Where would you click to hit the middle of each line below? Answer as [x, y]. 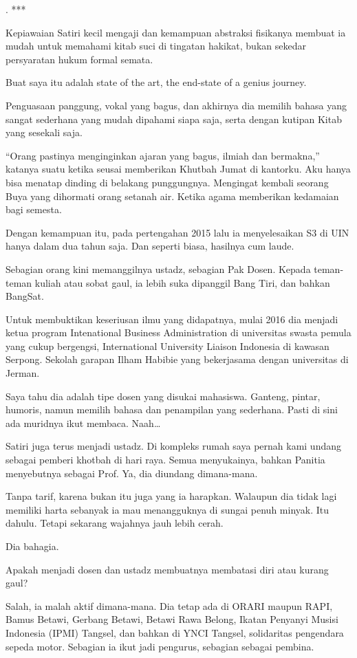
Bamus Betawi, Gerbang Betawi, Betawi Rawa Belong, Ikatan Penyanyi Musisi [172, 619]
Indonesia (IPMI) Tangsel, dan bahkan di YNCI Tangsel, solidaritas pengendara [175, 632]
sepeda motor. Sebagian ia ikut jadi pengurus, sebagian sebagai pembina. [160, 646]
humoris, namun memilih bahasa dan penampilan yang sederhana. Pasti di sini [172, 409]
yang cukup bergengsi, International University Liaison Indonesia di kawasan [167, 346]
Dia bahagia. [32, 546]
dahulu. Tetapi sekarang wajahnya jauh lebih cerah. [115, 523]
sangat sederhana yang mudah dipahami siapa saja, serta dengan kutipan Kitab [174, 119]
